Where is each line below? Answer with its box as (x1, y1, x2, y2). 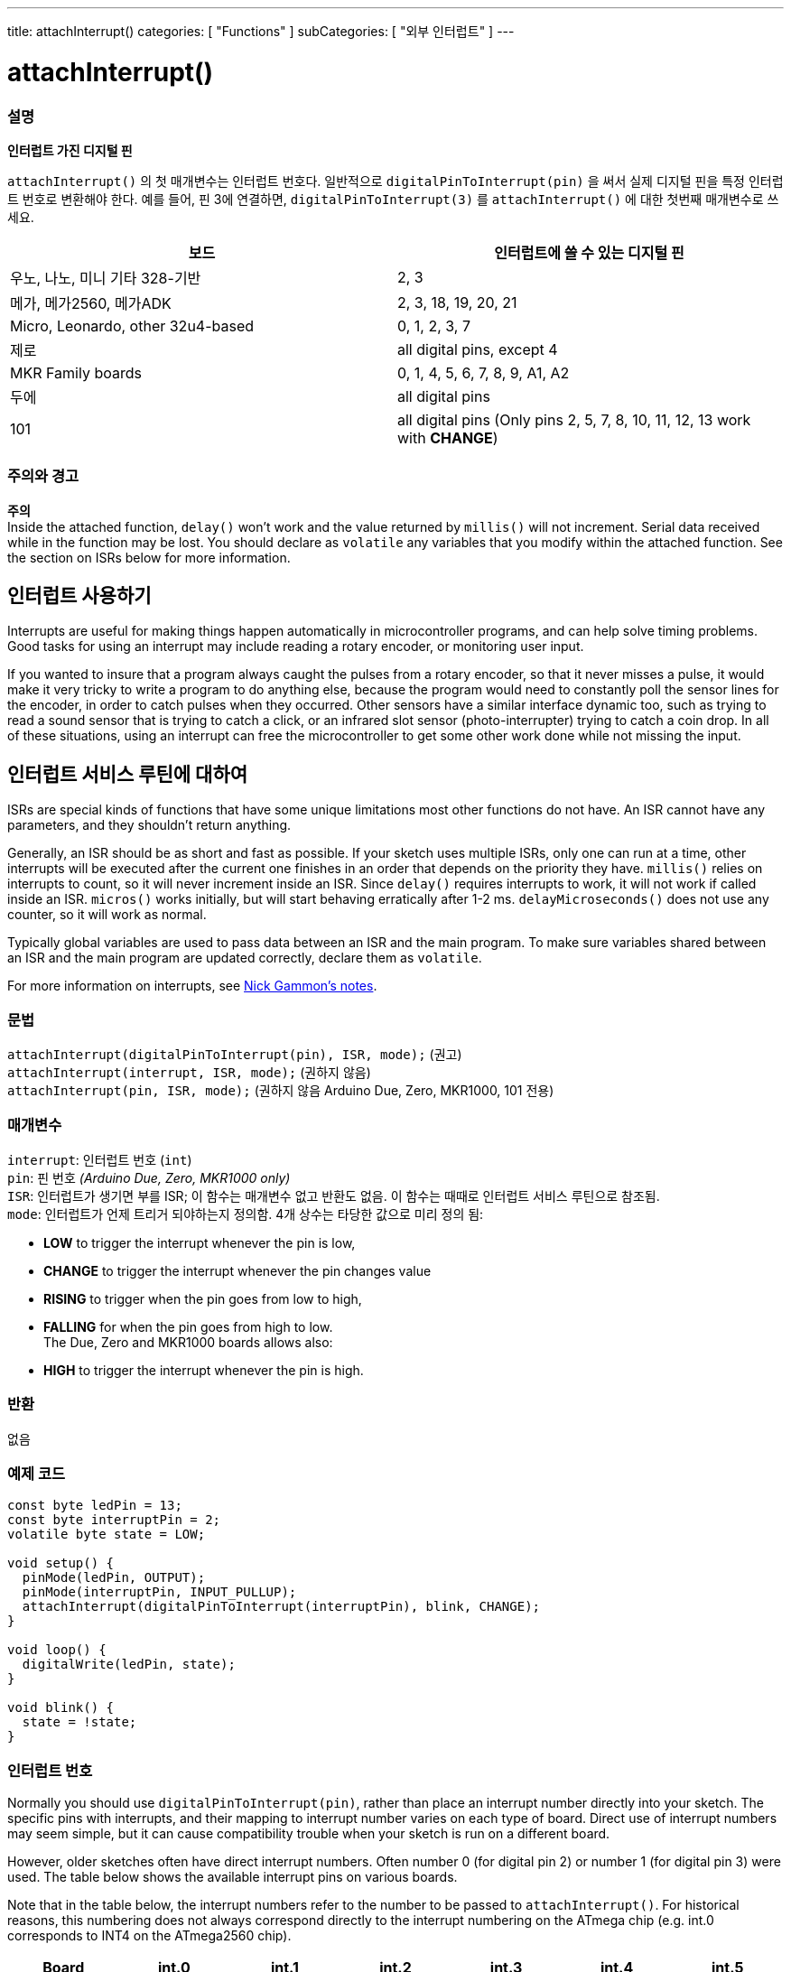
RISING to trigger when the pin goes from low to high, (43, 1290, 362, 1307)
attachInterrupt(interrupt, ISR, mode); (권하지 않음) (7, 1065, 371, 1081)
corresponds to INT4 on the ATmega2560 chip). (7, 1928, 292, 1944)
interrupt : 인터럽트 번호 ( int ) (7, 1151, 192, 1167)
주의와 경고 (7, 467, 79, 486)
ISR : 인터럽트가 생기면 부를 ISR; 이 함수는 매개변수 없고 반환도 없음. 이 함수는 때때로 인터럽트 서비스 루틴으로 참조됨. (7, 1187, 660, 1204)
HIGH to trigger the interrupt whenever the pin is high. (43, 1362, 364, 1378)
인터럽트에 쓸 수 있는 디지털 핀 (494, 243, 684, 262)
